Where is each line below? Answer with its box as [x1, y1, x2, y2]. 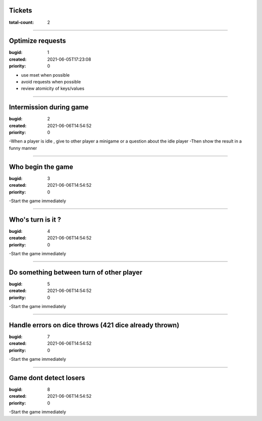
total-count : [9, 19, 34, 25]
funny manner [9, 145, 37, 151]
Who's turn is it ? [9, 215, 62, 224]
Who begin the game [9, 162, 73, 171]
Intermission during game [9, 103, 89, 112]
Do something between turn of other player [9, 268, 143, 276]
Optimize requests [9, 37, 66, 45]
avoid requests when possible [21, 79, 81, 84]
